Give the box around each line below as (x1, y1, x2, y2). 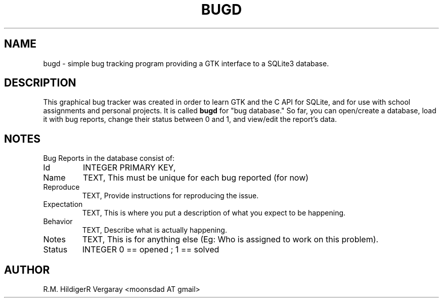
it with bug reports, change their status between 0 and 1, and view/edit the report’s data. (43, 115, 337, 124)
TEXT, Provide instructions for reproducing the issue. (82, 191, 259, 200)
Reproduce (43, 183, 80, 192)
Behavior (43, 217, 73, 226)
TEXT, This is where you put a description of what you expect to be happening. (82, 208, 346, 218)
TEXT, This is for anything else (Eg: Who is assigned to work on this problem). (82, 234, 379, 245)
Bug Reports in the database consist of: (43, 154, 175, 163)
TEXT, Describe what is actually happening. (82, 226, 227, 235)
